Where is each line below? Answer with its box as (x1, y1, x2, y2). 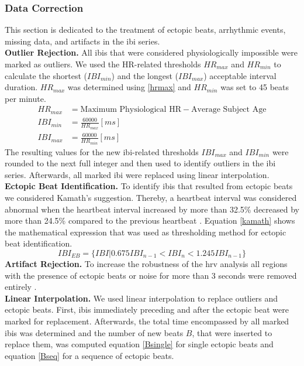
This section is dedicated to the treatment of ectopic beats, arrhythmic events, (5, 23, 286, 36)
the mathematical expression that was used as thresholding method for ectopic (5, 225, 286, 238)
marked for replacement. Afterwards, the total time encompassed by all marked (5, 314, 289, 327)
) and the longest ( (111, 69, 179, 81)
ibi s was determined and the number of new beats (5, 326, 184, 338)
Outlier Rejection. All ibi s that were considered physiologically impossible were (5, 46, 298, 59)
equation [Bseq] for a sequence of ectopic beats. (5, 349, 174, 361)
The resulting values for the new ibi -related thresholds (5, 145, 199, 158)
